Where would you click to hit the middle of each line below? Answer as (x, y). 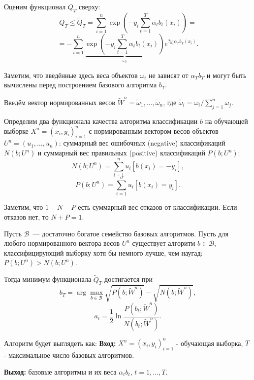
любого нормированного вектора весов (62, 243)
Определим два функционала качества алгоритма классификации (101, 121)
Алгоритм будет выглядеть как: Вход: (60, 343)
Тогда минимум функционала (48, 279)
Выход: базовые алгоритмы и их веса (60, 371)
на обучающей (226, 121)
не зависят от (168, 75)
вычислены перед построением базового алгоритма (80, 85)
